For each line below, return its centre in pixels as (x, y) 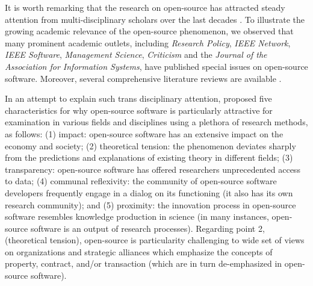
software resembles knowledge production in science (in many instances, (137, 216)
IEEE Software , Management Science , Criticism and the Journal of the (136, 54)
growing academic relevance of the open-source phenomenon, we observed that (149, 31)
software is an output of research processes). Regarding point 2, (147, 228)
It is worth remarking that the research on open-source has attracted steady (145, 7)
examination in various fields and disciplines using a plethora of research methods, (156, 122)
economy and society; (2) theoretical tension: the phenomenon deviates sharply (150, 145)
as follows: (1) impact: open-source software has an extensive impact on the (144, 133)
